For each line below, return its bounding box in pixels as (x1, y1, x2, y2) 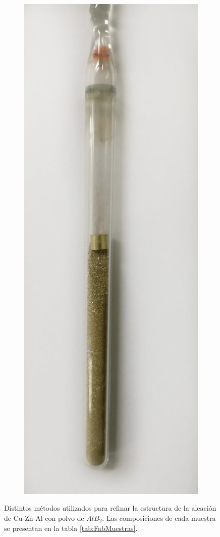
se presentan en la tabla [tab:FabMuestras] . (4, 522, 138, 533)
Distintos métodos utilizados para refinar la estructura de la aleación (4, 503, 216, 513)
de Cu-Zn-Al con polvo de (4, 512, 84, 523)
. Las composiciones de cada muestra (102, 512, 216, 523)
